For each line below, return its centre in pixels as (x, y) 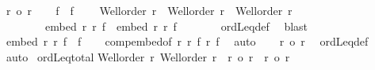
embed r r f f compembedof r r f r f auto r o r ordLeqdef (187, 41)
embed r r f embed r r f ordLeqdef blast (176, 26)
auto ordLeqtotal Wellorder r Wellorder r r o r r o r (148, 56)
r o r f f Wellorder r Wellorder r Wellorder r (149, 10)
